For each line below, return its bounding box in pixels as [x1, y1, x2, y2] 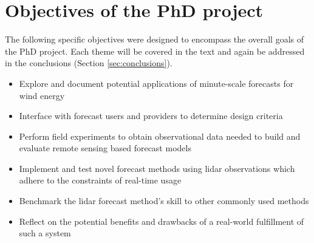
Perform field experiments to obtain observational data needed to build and [19, 129, 301, 142]
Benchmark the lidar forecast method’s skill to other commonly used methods [19, 194, 309, 207]
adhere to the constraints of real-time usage [19, 174, 182, 187]
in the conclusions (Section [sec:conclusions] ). [5, 56, 172, 69]
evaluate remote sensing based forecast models [19, 142, 191, 154]
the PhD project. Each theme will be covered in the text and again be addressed [5, 44, 305, 57]
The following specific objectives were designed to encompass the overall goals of [5, 33, 304, 46]
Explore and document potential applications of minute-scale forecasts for [19, 77, 294, 89]
